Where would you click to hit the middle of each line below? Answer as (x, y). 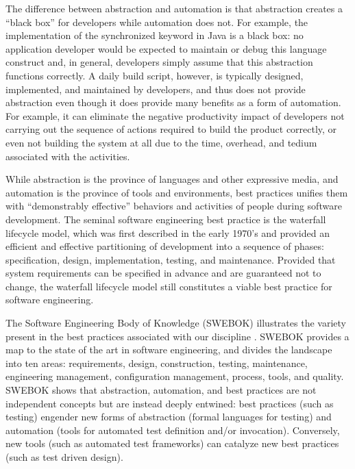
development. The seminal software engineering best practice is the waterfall (166, 219)
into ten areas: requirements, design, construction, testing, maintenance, (157, 363)
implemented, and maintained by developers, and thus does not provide (156, 89)
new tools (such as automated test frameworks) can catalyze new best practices (172, 443)
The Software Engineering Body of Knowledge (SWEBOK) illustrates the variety (176, 323)
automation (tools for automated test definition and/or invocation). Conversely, (173, 430)
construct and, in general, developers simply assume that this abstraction (159, 62)
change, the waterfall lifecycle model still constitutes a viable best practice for (169, 286)
